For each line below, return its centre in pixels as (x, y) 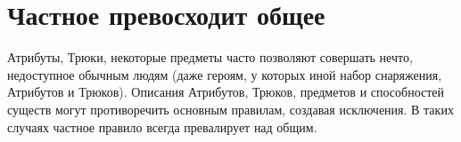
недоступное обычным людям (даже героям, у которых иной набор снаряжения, (225, 74)
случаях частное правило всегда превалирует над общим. (162, 126)
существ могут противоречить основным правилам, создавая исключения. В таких (230, 109)
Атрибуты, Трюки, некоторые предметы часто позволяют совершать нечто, (210, 57)
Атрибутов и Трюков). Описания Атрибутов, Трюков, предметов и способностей (226, 92)
